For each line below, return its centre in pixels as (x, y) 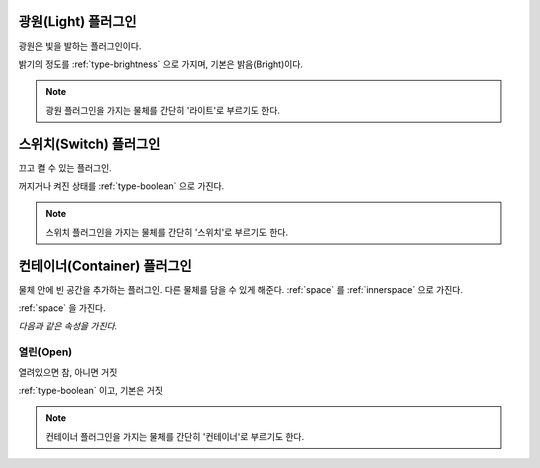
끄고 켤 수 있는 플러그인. (65, 167)
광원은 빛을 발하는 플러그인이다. (80, 46)
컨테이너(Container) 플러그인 (105, 265)
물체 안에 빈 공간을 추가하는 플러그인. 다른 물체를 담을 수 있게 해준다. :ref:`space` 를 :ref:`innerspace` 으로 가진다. (241, 289)
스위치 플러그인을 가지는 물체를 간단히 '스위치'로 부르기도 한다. (167, 232)
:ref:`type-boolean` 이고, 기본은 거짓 (91, 390)
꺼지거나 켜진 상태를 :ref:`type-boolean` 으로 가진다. (121, 186)
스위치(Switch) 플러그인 (89, 143)
